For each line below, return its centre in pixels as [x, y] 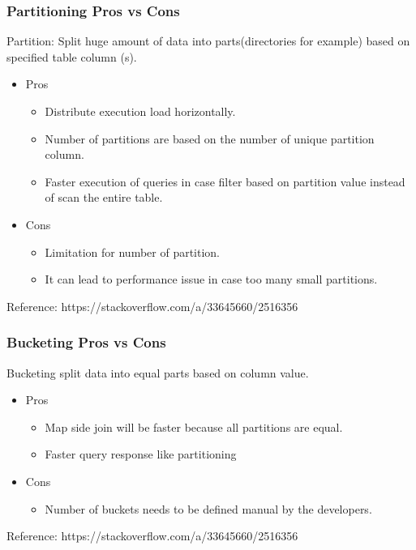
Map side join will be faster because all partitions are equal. [194, 426]
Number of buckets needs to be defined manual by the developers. [208, 508]
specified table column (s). [72, 56]
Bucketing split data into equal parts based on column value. [158, 372]
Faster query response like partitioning [141, 454]
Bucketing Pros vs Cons [86, 342]
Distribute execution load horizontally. [140, 111]
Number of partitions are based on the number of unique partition [210, 138]
